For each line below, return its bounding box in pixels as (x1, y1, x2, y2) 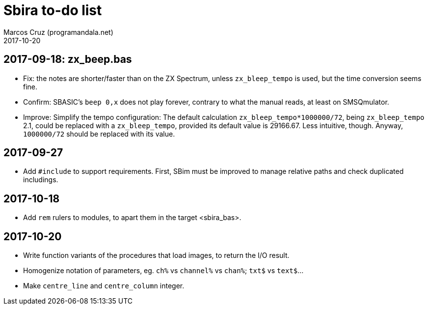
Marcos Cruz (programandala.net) (3, 28, 113, 36)
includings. (23, 175, 58, 184)
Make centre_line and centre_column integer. (23, 281, 185, 290)
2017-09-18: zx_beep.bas (3, 53, 132, 66)
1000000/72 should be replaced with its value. (23, 129, 175, 138)
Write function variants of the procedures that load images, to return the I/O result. (23, 251, 290, 260)
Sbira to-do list (3, 2, 102, 19)
